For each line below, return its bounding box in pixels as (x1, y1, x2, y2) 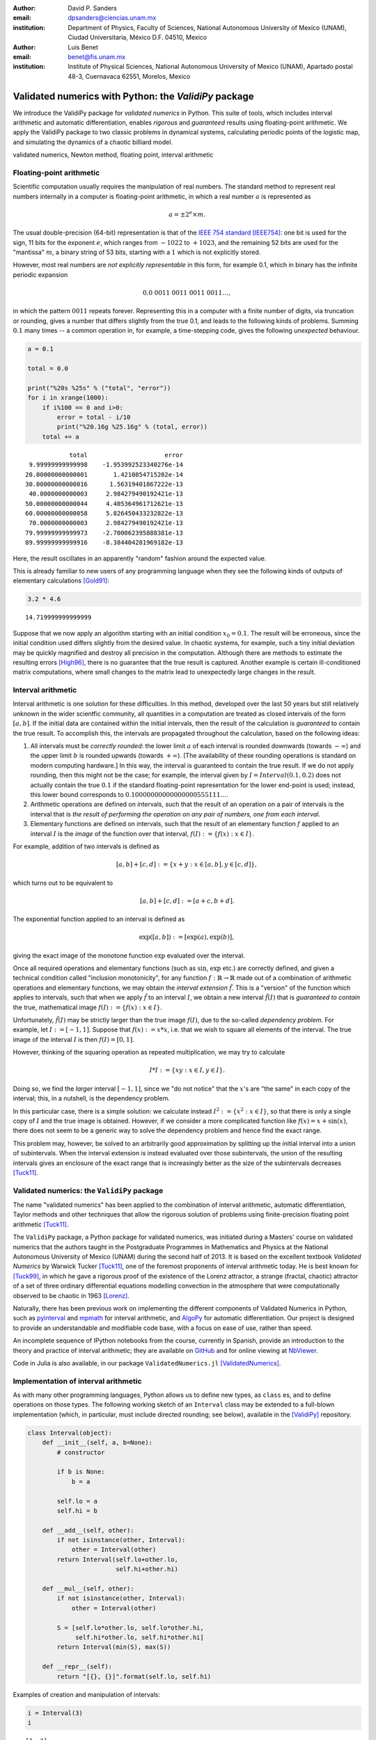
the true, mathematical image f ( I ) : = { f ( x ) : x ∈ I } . (13, 1003, 163, 1011)
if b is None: (56, 1468, 105, 1476)
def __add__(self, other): (42, 1526, 135, 1534)
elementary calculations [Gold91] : (13, 576, 109, 585)
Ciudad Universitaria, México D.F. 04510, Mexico (68, 33, 207, 42)
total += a (42, 432, 79, 441)
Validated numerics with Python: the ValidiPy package (13, 90, 254, 102)
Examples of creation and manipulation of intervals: (13, 1690, 160, 1698)
